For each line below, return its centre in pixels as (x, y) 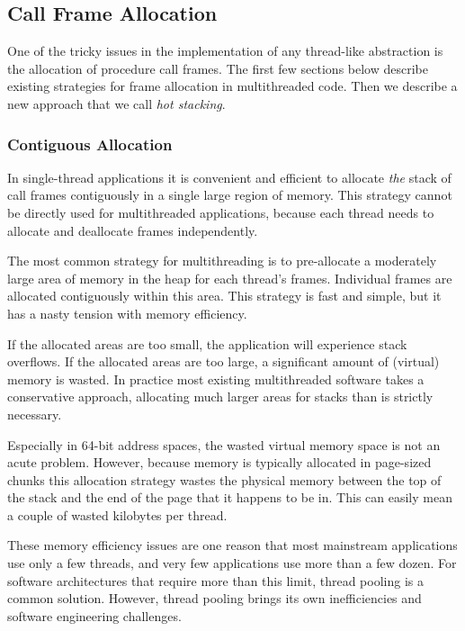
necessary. (35, 414)
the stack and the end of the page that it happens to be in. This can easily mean (230, 497)
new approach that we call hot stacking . (116, 103)
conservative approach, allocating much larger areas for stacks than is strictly (220, 397)
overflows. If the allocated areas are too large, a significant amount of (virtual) (224, 361)
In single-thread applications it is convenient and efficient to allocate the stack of (229, 177)
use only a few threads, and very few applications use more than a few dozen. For (232, 563)
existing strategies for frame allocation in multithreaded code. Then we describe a (232, 86)
